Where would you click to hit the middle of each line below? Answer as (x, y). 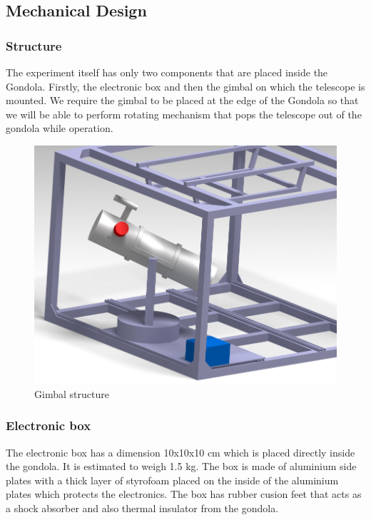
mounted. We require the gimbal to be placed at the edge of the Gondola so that (182, 100)
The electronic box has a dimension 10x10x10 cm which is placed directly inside (181, 452)
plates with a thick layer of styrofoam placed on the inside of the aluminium (172, 480)
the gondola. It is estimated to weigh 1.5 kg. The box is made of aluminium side (181, 466)
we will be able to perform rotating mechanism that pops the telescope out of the (184, 114)
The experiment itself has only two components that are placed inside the (167, 72)
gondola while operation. (60, 128)
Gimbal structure (72, 393)
